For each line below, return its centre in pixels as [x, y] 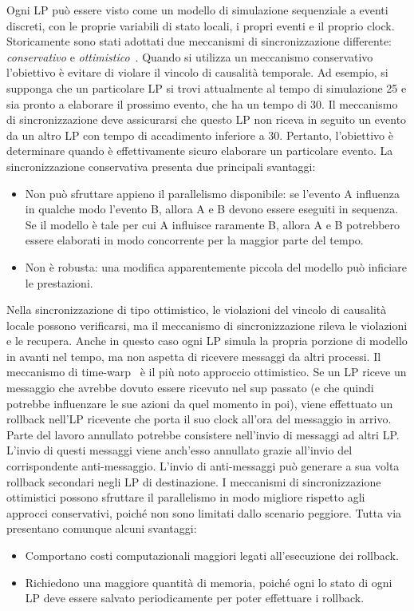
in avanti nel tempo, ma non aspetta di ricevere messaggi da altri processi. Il [194, 356]
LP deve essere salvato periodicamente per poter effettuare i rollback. [195, 598]
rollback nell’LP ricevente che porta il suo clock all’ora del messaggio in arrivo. [199, 419]
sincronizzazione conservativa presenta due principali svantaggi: [161, 166]
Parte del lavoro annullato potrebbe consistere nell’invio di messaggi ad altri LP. [203, 434]
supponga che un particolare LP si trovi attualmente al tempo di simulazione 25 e [207, 87]
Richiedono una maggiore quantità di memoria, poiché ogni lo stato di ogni [209, 582]
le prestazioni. [59, 282]
